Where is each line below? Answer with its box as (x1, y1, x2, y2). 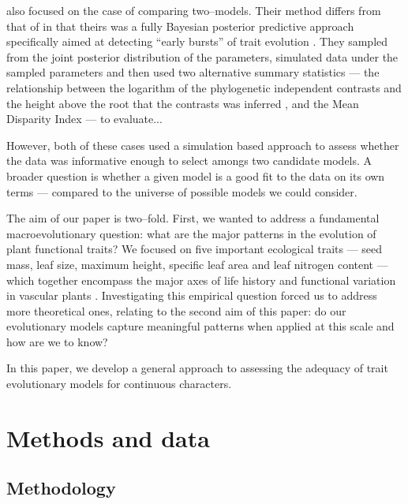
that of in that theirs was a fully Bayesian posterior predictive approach (6, 17, 354, 34)
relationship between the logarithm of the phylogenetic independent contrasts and (6, 79, 402, 95)
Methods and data (6, 421, 210, 454)
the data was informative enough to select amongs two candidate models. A (6, 152, 372, 169)
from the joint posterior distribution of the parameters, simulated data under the (6, 48, 399, 65)
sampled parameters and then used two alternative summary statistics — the (6, 64, 380, 80)
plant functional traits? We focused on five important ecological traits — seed (6, 241, 383, 257)
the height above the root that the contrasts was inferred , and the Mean (6, 95, 359, 111)
